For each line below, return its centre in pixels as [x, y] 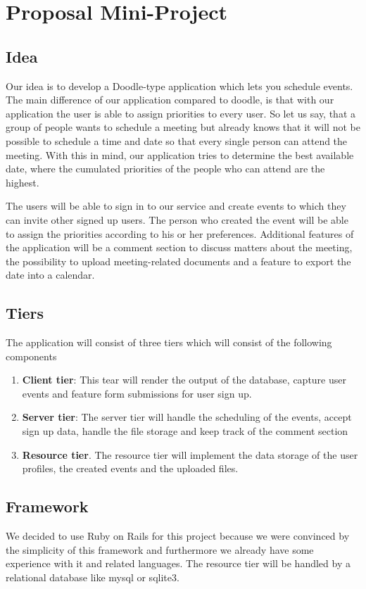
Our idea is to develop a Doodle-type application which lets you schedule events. [179, 85]
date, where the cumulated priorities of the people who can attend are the [165, 169]
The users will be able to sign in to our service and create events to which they [176, 206]
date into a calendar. [50, 275]
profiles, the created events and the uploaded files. [130, 468]
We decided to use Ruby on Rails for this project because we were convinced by [178, 536]
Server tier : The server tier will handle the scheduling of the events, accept [187, 417]
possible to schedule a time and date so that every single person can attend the [177, 140]
